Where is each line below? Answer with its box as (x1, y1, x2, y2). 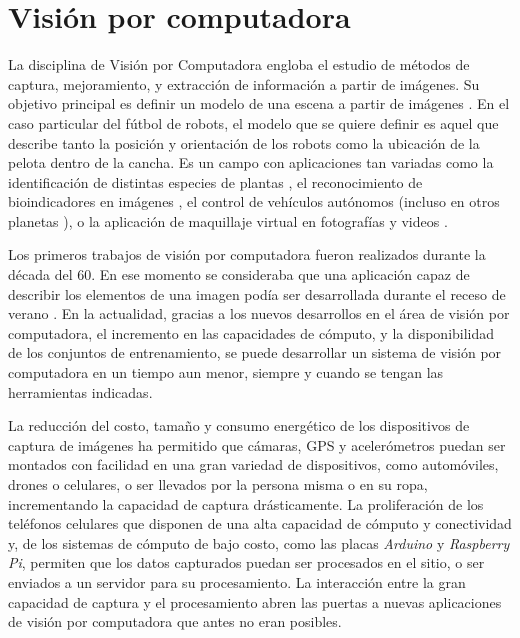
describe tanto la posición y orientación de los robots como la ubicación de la (8, 132, 480, 153)
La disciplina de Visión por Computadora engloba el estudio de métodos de (8, 54, 470, 75)
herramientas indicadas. (8, 381, 153, 402)
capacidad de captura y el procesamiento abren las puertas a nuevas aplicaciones (8, 591, 502, 612)
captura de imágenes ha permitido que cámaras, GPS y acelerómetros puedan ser (8, 434, 506, 455)
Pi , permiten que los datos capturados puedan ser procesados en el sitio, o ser (8, 552, 485, 573)
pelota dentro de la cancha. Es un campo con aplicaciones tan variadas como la (8, 152, 494, 173)
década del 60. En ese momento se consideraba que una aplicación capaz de (8, 264, 470, 285)
